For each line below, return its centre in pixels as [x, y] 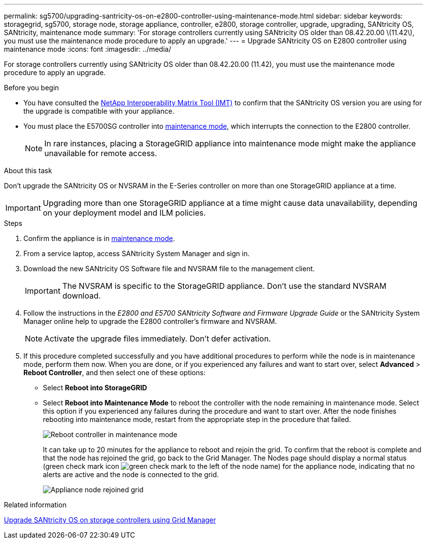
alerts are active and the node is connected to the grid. [131, 474]
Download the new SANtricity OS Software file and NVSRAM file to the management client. [169, 269]
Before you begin [31, 88]
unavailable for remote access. [101, 153]
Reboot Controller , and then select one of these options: [115, 372]
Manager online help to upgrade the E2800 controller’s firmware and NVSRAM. [150, 321]
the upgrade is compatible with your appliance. [99, 111]
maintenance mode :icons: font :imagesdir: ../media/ [87, 49]
